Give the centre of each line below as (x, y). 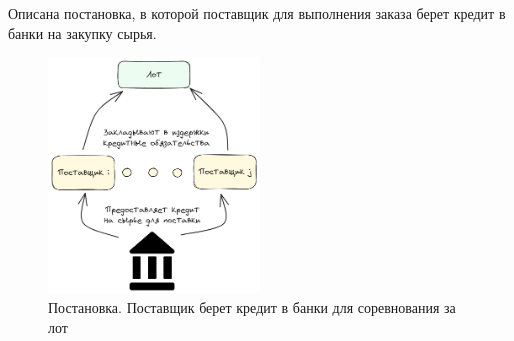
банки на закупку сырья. (82, 32)
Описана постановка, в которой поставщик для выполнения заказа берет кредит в (257, 13)
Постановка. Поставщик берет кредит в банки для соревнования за (252, 307)
